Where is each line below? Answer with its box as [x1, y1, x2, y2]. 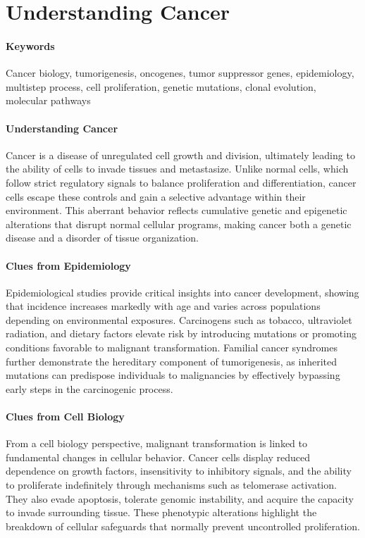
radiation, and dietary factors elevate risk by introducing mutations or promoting [6, 326, 357, 341]
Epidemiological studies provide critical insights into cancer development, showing [6, 284, 359, 299]
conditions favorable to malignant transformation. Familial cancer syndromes [6, 340, 338, 355]
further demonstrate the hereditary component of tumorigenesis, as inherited [6, 354, 337, 368]
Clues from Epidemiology [6, 258, 131, 273]
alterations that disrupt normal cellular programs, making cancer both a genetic [6, 216, 352, 231]
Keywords [6, 38, 55, 53]
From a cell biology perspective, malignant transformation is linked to [6, 436, 307, 451]
